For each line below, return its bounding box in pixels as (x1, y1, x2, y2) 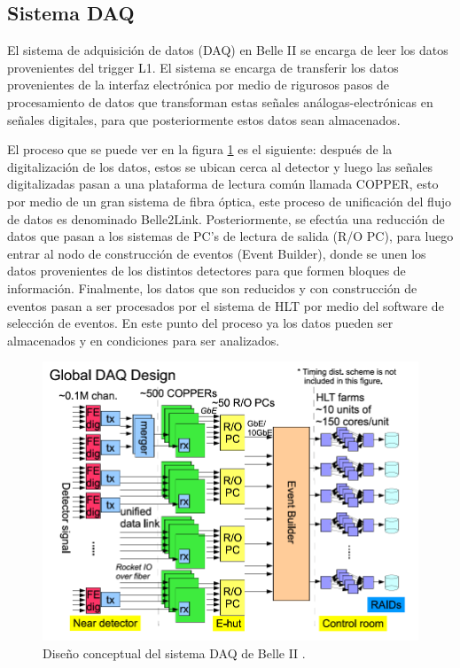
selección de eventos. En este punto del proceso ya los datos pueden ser (7, 314, 394, 332)
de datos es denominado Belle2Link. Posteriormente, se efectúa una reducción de (7, 209, 445, 228)
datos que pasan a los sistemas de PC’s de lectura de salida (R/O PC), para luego (7, 227, 454, 245)
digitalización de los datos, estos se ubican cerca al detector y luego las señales (7, 157, 433, 175)
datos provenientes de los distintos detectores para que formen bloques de (7, 261, 406, 280)
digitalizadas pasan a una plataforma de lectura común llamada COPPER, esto (7, 175, 439, 193)
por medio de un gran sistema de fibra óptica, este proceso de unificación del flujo (7, 191, 451, 210)
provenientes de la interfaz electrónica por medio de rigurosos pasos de (7, 75, 390, 94)
